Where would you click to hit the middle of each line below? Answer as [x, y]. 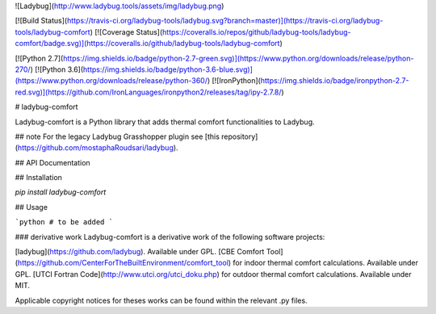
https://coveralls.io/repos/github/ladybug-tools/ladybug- [256, 31]
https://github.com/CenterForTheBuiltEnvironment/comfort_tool [123, 263]
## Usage [31, 207]
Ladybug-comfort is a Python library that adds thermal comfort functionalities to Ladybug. [165, 122]
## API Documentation [52, 162]
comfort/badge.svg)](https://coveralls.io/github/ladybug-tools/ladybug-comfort [147, 44]
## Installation [38, 178]
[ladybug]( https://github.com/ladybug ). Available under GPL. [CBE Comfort [140, 252]
